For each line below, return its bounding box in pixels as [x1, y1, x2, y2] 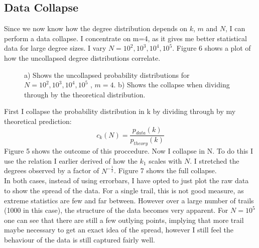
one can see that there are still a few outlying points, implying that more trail [4, 214, 244, 225]
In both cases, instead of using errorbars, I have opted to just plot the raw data [4, 175, 249, 186]
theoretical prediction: [4, 115, 72, 126]
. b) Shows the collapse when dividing [113, 79, 230, 90]
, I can [225, 23, 245, 34]
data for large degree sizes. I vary [4, 43, 106, 53]
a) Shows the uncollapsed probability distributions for [24, 69, 190, 80]
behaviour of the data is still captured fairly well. [4, 234, 155, 244]
